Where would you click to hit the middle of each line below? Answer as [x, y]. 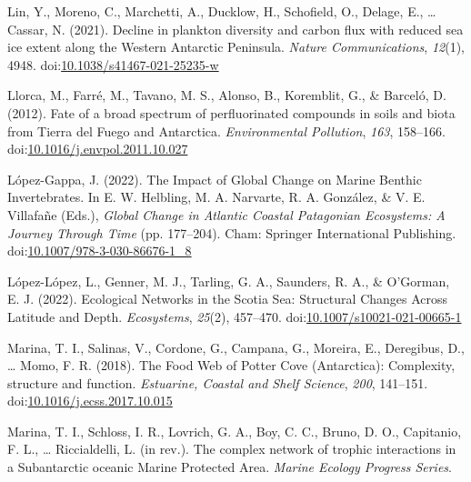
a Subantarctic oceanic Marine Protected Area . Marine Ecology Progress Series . [230, 467]
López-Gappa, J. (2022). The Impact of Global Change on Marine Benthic [215, 179]
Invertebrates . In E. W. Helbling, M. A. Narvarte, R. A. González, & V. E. [216, 197]
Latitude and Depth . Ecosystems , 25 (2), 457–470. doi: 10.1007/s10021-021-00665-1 [235, 316]
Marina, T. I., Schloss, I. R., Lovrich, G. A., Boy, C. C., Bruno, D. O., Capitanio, [235, 431]
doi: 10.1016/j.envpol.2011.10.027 [98, 149]
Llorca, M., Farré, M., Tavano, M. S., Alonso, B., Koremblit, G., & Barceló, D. [227, 95]
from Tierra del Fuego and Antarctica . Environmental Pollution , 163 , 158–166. [226, 131]
